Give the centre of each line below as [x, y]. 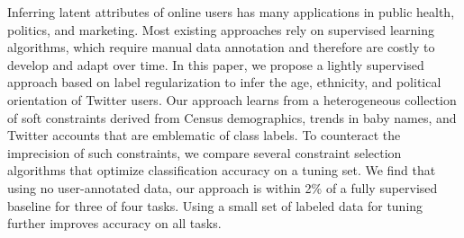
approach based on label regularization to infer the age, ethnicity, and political [224, 82]
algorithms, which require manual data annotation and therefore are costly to [221, 47]
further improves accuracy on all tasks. [114, 223]
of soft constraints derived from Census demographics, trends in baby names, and [232, 117]
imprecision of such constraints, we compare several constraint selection [205, 152]
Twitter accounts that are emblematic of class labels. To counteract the [204, 135]
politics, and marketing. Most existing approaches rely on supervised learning [221, 29]
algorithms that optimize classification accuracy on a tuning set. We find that [222, 170]
